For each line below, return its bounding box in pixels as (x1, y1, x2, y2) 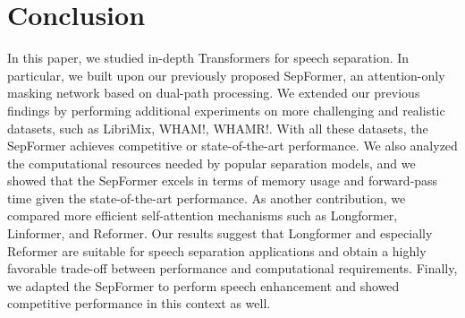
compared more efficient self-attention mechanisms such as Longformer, (7, 206, 398, 225)
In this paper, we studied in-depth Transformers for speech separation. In (7, 48, 410, 67)
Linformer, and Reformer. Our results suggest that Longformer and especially (7, 224, 433, 243)
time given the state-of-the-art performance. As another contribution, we (7, 188, 406, 207)
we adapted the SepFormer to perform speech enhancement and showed (7, 276, 400, 295)
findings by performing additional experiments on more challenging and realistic (7, 100, 445, 119)
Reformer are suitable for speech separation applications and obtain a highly (7, 241, 427, 260)
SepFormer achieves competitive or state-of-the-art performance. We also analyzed (7, 136, 458, 155)
